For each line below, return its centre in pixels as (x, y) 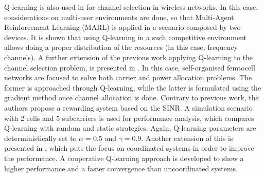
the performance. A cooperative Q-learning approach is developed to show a (124, 158)
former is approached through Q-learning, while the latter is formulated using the (133, 87)
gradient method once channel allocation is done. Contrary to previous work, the (131, 98)
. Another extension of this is (187, 138)
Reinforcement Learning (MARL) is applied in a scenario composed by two (122, 27)
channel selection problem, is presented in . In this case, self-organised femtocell (130, 67)
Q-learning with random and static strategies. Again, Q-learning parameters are (130, 128)
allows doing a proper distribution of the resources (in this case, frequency (121, 47)
